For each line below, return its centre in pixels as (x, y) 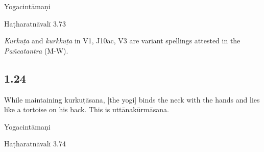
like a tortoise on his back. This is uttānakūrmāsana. (87, 109)
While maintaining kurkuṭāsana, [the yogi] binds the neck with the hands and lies (132, 99)
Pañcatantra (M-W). (36, 50)
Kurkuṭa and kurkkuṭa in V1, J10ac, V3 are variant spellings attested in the (122, 41)
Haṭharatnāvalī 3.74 (35, 144)
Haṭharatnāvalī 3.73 (35, 23)
